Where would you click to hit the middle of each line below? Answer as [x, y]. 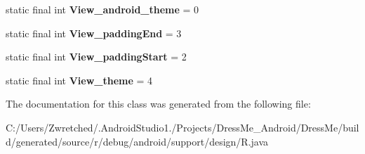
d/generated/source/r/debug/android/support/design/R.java [137, 141]
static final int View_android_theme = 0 [102, 9]
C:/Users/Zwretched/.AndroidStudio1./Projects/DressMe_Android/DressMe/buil [182, 127]
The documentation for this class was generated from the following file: [158, 104]
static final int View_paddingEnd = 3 [94, 33]
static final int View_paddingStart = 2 [96, 57]
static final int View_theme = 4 [79, 80]
